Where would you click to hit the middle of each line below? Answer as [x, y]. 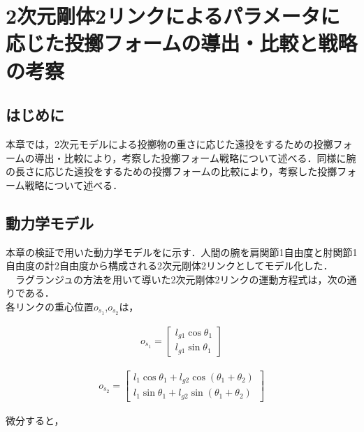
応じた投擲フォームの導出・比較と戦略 [182, 43]
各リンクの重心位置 [50, 306]
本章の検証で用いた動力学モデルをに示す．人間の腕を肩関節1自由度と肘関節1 [182, 252]
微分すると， [35, 420]
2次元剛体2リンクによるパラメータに [173, 16]
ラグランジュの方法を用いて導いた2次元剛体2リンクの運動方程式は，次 [176, 279]
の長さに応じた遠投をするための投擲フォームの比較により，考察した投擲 [172, 171]
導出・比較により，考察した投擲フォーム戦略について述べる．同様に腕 [195, 157]
